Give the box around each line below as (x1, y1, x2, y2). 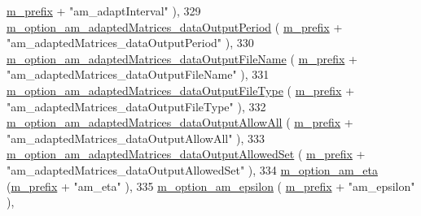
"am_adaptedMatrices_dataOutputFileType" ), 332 (7, 97, 266, 114)
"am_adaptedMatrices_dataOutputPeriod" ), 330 (7, 34, 254, 51)
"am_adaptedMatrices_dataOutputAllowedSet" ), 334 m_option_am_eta (7, 161, 378, 178)
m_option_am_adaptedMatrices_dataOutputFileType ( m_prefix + (7, 81, 355, 98)
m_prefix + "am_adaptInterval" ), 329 (7, 2, 201, 19)
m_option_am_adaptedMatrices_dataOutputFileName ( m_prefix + (7, 50, 357, 67)
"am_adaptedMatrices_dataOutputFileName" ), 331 (7, 66, 270, 83)
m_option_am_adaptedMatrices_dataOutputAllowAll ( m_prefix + (7, 114, 353, 131)
